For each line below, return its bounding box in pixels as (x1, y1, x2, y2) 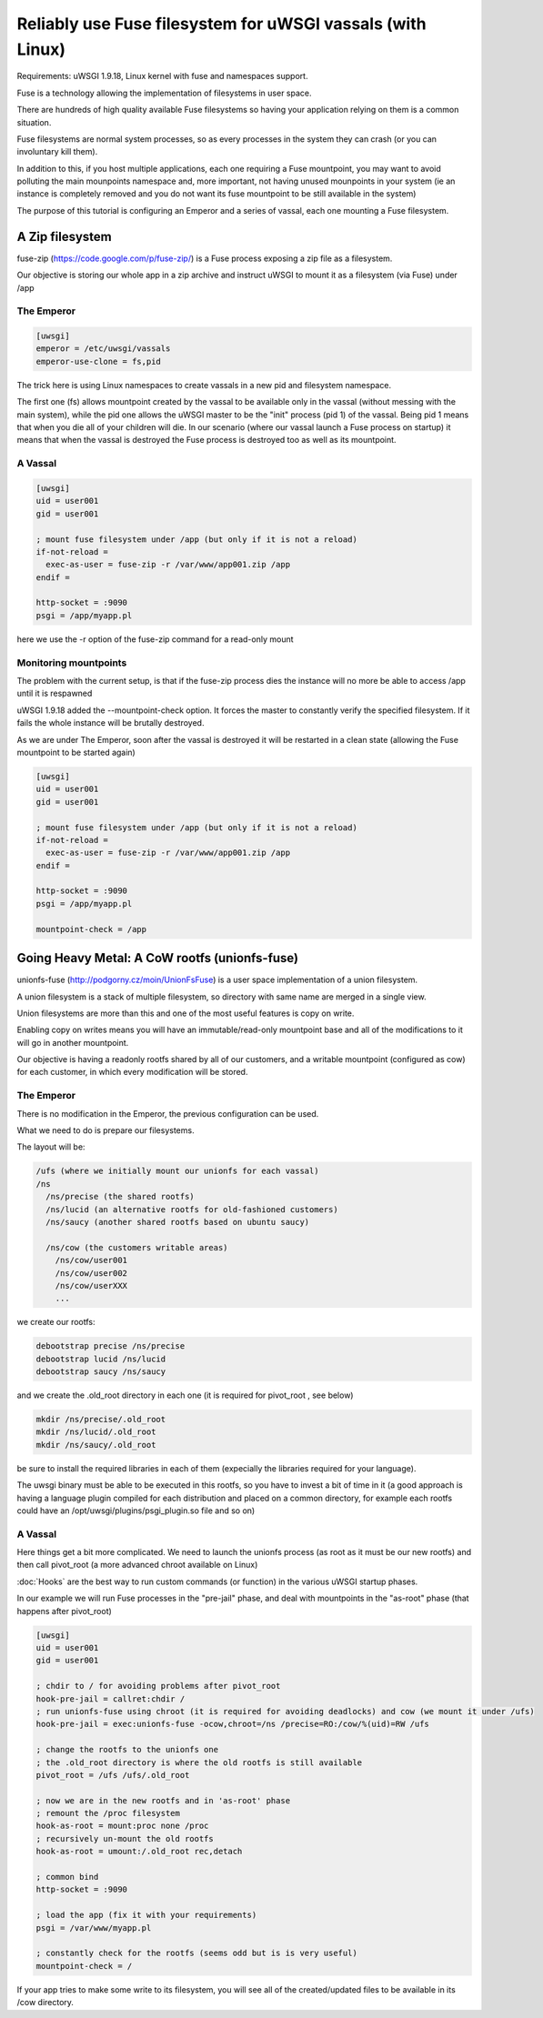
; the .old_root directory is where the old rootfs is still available (35, 1757, 363, 1768)
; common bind (35, 1872, 99, 1882)
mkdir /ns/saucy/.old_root (35, 1440, 156, 1450)
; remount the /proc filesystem (35, 1808, 181, 1819)
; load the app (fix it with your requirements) (35, 1910, 257, 1921)
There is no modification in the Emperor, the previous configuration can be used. (16, 1108, 319, 1119)
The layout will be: (16, 1141, 85, 1152)
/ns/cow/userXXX (55, 1280, 127, 1290)
